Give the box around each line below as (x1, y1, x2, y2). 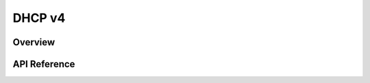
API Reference (12, 58, 75, 70)
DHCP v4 (12, 10, 66, 25)
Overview (12, 36, 56, 48)
